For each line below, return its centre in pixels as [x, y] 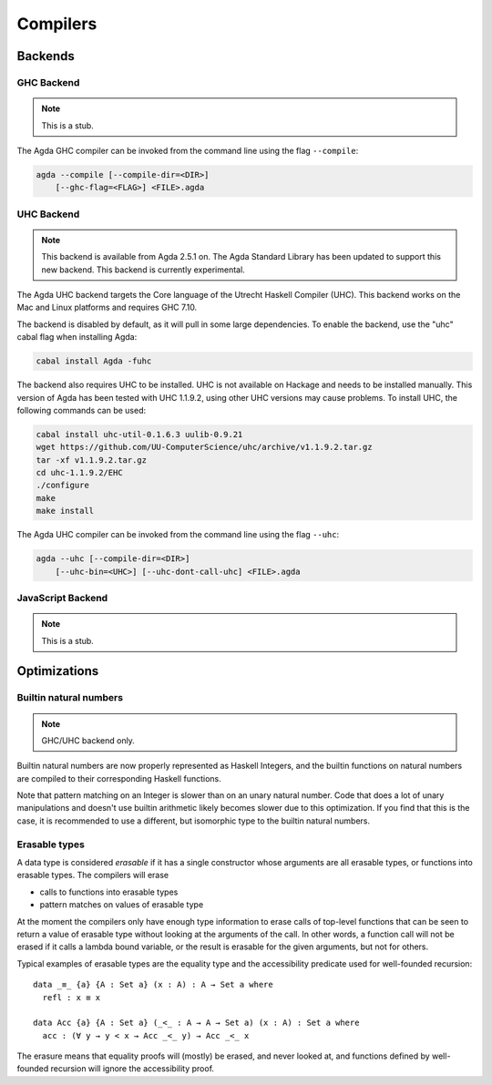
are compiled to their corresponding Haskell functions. [119, 778]
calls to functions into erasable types [109, 892]
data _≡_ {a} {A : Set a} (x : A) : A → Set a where [153, 985]
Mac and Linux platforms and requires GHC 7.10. [107, 307]
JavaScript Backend [62, 598]
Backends [46, 56]
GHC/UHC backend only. [88, 740]
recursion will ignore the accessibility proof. [132, 1069]
